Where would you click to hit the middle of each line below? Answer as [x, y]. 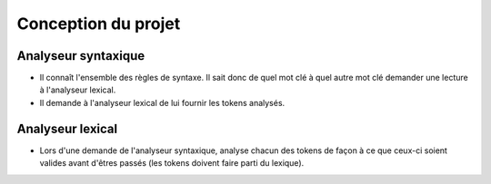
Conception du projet [99, 24]
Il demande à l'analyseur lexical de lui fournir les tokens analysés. [162, 102]
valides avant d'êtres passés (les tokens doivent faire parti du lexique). [172, 163]
